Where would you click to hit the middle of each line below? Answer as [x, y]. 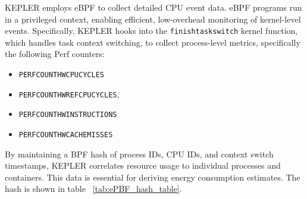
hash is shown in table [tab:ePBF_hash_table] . [93, 189]
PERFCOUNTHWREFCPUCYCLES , [69, 94]
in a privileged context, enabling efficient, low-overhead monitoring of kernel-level [153, 19]
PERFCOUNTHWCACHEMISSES [66, 135]
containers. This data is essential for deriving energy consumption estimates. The [153, 177]
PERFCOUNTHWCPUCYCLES [61, 75]
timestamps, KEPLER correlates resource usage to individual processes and [143, 165]
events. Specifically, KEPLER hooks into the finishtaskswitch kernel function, [151, 31]
